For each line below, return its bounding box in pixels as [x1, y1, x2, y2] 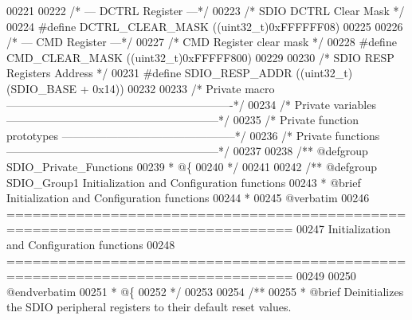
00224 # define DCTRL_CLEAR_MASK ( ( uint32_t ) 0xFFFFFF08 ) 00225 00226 [6, 18, 403, 34]
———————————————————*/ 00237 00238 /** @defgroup [6, 142, 368, 159]
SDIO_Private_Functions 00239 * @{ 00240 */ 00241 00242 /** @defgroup [6, 158, 378, 174]
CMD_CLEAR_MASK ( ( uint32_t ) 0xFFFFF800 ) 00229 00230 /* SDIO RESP [6, 49, 394, 65]
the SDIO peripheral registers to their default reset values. [6, 299, 292, 315]
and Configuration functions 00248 [6, 236, 175, 252]
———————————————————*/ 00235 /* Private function [6, 111, 359, 128]
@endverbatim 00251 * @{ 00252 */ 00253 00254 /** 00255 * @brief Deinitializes [6, 283, 404, 299]
